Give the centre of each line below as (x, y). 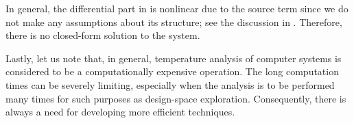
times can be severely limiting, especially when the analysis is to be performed (170, 84)
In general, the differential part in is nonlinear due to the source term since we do (177, 8)
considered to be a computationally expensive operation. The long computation (172, 71)
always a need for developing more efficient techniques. (120, 112)
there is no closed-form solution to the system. (103, 35)
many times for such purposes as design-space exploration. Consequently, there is (176, 98)
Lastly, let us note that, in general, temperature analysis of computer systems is (174, 58)
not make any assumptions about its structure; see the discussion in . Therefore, (174, 22)
